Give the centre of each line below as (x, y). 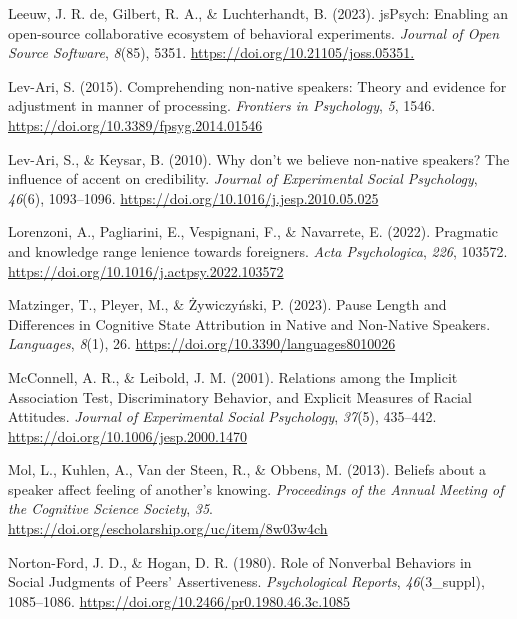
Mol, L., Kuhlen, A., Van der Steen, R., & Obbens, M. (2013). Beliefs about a (247, 469)
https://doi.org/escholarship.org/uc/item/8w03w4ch (168, 528)
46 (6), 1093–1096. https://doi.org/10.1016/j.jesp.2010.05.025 (193, 197)
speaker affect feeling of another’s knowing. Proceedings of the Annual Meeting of (256, 488)
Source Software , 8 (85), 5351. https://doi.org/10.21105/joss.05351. (211, 52)
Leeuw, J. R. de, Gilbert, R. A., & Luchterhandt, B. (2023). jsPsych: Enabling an (258, 13)
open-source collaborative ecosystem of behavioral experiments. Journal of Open (254, 32)
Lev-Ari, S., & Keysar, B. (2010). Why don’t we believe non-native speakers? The (259, 158)
